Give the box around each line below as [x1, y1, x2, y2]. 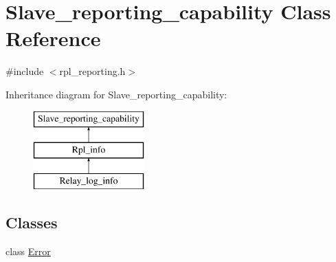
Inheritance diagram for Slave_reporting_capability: [5, 87, 227, 101]
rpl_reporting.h [59, 64, 126, 78]
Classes [5, 211, 58, 232]
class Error [5, 243, 51, 258]
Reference [5, 24, 101, 52]
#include [5, 64, 44, 78]
